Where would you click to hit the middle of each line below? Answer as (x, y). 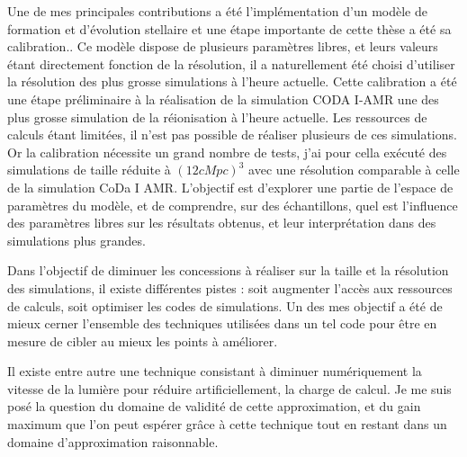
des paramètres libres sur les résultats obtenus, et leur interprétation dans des (222, 223)
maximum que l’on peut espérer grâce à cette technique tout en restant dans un (227, 424)
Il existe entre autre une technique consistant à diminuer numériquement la (215, 371)
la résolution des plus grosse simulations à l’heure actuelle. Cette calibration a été (232, 81)
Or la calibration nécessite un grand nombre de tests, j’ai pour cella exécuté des (227, 152)
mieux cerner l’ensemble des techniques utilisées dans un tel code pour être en (222, 323)
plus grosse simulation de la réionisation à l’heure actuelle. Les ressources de (217, 116)
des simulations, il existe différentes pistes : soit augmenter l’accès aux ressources (230, 287)
